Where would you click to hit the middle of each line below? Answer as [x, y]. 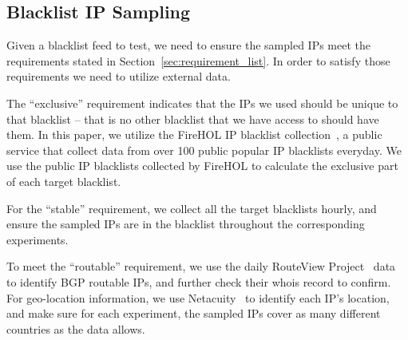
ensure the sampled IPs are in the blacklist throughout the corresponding [186, 224]
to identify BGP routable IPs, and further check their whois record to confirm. [199, 281]
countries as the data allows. [76, 328]
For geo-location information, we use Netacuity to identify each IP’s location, [198, 297]
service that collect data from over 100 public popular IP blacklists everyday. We [204, 150]
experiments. [38, 239]
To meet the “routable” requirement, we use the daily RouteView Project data [201, 266]
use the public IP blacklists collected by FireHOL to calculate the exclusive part [202, 166]
